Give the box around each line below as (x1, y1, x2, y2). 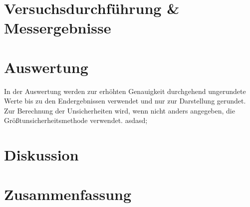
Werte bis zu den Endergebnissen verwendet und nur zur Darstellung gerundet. (4, 95, 246, 106)
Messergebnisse (4, 17, 111, 38)
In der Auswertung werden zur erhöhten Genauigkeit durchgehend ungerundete (4, 85, 246, 96)
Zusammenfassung (4, 183, 132, 204)
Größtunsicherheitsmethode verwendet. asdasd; (4, 115, 148, 125)
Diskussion (4, 144, 79, 165)
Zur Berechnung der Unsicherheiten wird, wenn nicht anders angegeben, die (4, 105, 235, 115)
